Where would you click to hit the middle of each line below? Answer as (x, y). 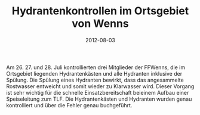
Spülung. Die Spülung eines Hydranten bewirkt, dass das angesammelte (95, 80)
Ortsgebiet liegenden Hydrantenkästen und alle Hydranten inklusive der (94, 73)
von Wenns (100, 24)
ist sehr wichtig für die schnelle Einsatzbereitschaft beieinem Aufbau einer (98, 92)
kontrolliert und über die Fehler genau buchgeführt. (69, 105)
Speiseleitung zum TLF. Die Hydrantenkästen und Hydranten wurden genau (99, 99)
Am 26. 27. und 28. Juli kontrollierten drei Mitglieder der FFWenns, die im (96, 67)
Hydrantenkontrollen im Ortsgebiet (100, 11)
